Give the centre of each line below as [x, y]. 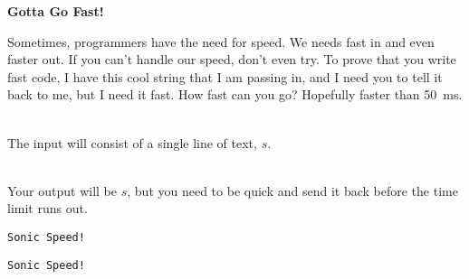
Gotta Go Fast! [56, 11]
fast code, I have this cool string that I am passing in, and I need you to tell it [225, 76]
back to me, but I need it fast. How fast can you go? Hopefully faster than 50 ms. [235, 94]
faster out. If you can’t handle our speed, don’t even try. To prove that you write [232, 59]
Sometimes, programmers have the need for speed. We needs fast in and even [221, 41]
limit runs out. [48, 208]
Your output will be [62, 190]
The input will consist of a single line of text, [132, 142]
